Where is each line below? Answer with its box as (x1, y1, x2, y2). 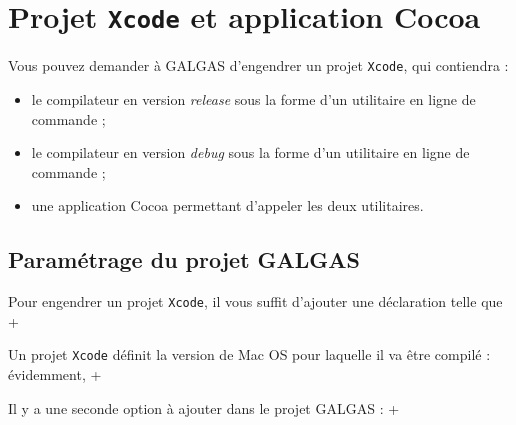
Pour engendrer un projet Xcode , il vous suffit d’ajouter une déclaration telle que (8, 291, 503, 312)
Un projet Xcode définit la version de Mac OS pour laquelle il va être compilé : (8, 344, 491, 365)
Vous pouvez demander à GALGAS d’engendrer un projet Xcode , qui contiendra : (8, 55, 509, 76)
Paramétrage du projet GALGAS (8, 244, 361, 275)
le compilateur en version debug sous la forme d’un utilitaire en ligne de (31, 142, 470, 163)
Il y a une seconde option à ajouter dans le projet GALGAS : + (8, 397, 400, 418)
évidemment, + (8, 363, 102, 384)
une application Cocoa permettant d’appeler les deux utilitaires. (31, 195, 424, 216)
